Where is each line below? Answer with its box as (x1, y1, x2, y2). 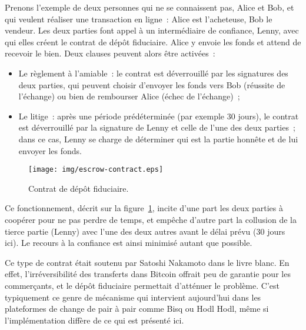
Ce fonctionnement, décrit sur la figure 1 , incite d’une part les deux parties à (5, 202, 283, 214)
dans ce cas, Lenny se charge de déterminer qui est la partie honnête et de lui (18, 132, 298, 145)
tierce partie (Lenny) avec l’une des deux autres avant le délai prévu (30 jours (5, 225, 285, 237)
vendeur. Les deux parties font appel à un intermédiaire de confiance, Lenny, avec (5, 24, 299, 36)
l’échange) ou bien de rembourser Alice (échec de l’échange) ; (18, 90, 240, 102)
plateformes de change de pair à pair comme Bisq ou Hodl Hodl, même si (5, 302, 269, 315)
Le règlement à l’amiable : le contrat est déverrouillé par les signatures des (18, 66, 288, 79)
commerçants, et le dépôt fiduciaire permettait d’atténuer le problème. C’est (5, 279, 280, 291)
